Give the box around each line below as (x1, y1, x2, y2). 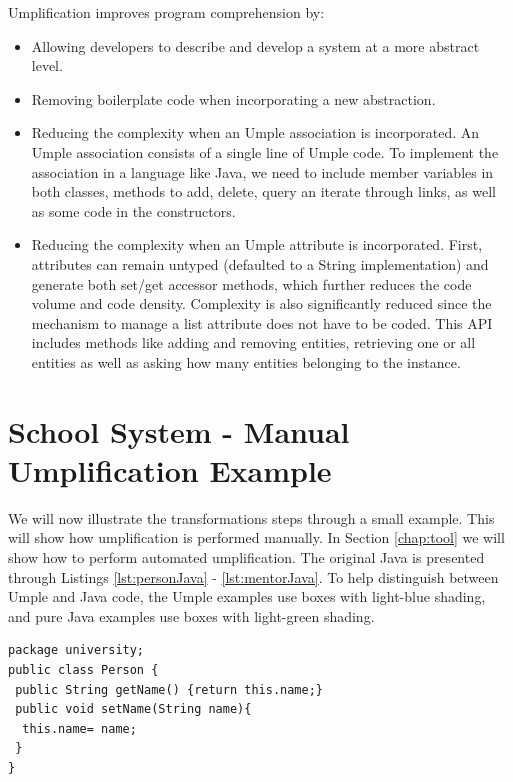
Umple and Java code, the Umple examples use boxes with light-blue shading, (8, 586, 486, 607)
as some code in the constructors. (31, 200, 236, 221)
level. (31, 55, 63, 76)
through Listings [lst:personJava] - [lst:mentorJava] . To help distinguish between (8, 566, 499, 587)
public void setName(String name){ (15, 702, 252, 717)
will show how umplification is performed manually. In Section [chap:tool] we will (8, 527, 505, 548)
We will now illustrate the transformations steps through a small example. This (8, 507, 495, 528)
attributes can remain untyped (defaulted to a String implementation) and (31, 253, 489, 274)
